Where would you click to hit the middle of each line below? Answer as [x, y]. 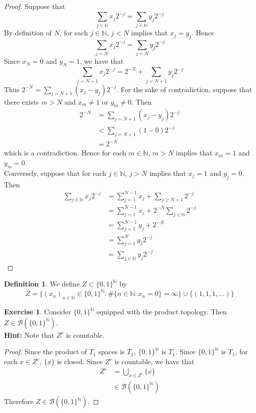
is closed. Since [80, 361]
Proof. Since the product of [46, 351]
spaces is [112, 351]
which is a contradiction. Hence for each [65, 153]
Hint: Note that [29, 335]
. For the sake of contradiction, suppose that [184, 89]
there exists [21, 101]
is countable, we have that [154, 361]
